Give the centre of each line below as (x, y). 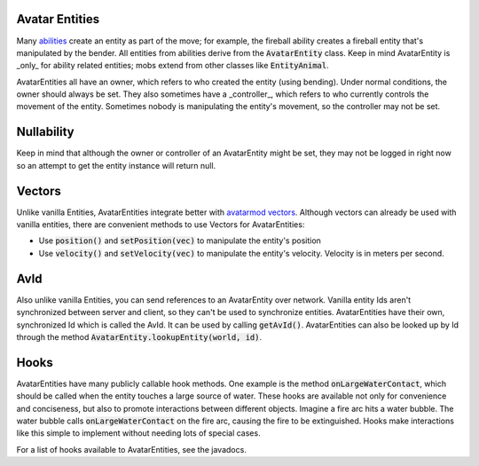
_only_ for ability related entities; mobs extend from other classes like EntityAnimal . (173, 66)
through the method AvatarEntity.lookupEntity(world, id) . (139, 336)
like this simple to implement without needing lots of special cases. (138, 433)
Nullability (45, 132)
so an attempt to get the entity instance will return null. (116, 165)
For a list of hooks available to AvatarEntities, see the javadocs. (132, 449)
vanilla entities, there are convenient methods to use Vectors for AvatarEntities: (161, 225)
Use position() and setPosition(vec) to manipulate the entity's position (180, 241)
